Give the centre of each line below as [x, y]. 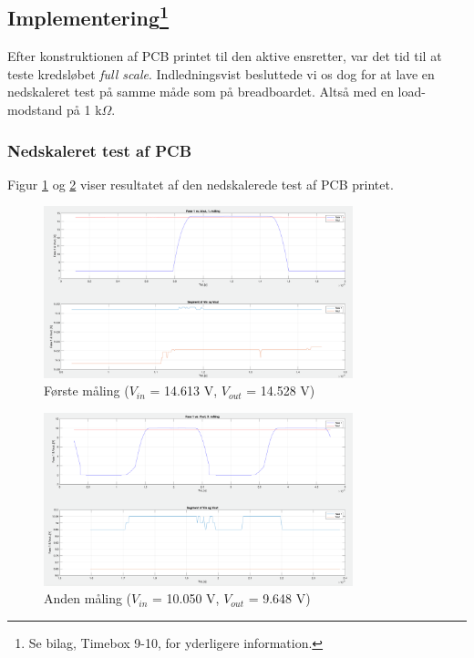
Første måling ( [87, 391]
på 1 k [84, 109]
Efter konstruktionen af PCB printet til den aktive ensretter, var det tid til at [225, 56]
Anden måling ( [88, 598]
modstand [35, 109]
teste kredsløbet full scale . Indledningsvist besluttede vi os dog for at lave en [221, 73]
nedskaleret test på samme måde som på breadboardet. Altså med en [201, 92]
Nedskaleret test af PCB [100, 150]
